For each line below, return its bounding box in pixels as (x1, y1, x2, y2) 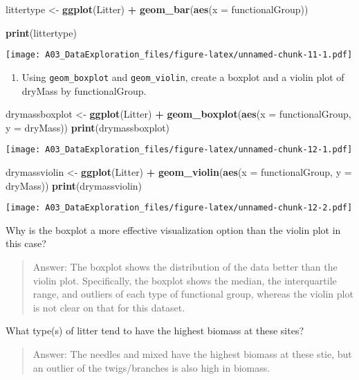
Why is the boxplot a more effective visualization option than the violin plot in (6, 222, 341, 237)
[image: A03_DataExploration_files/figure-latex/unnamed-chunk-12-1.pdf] (6, 145, 353, 155)
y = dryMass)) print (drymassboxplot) (6, 120, 170, 134)
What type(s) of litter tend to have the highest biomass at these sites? (6, 323, 304, 338)
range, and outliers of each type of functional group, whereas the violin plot (33, 287, 353, 301)
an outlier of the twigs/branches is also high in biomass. (33, 360, 270, 374)
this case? (6, 236, 46, 251)
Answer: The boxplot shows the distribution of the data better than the (33, 259, 338, 273)
